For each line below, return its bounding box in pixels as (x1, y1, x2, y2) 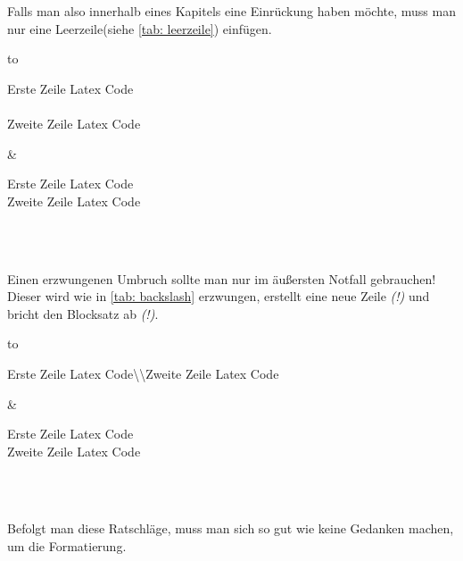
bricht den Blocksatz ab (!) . (7, 304, 159, 322)
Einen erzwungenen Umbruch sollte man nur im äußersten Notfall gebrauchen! (7, 269, 436, 288)
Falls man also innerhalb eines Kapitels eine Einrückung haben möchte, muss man (7, 2, 456, 20)
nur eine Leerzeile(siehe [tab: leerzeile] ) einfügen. (7, 19, 272, 38)
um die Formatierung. (7, 537, 127, 556)
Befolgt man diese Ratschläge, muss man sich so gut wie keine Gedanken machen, (7, 519, 454, 538)
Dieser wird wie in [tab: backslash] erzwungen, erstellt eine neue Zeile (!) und (7, 287, 430, 306)
